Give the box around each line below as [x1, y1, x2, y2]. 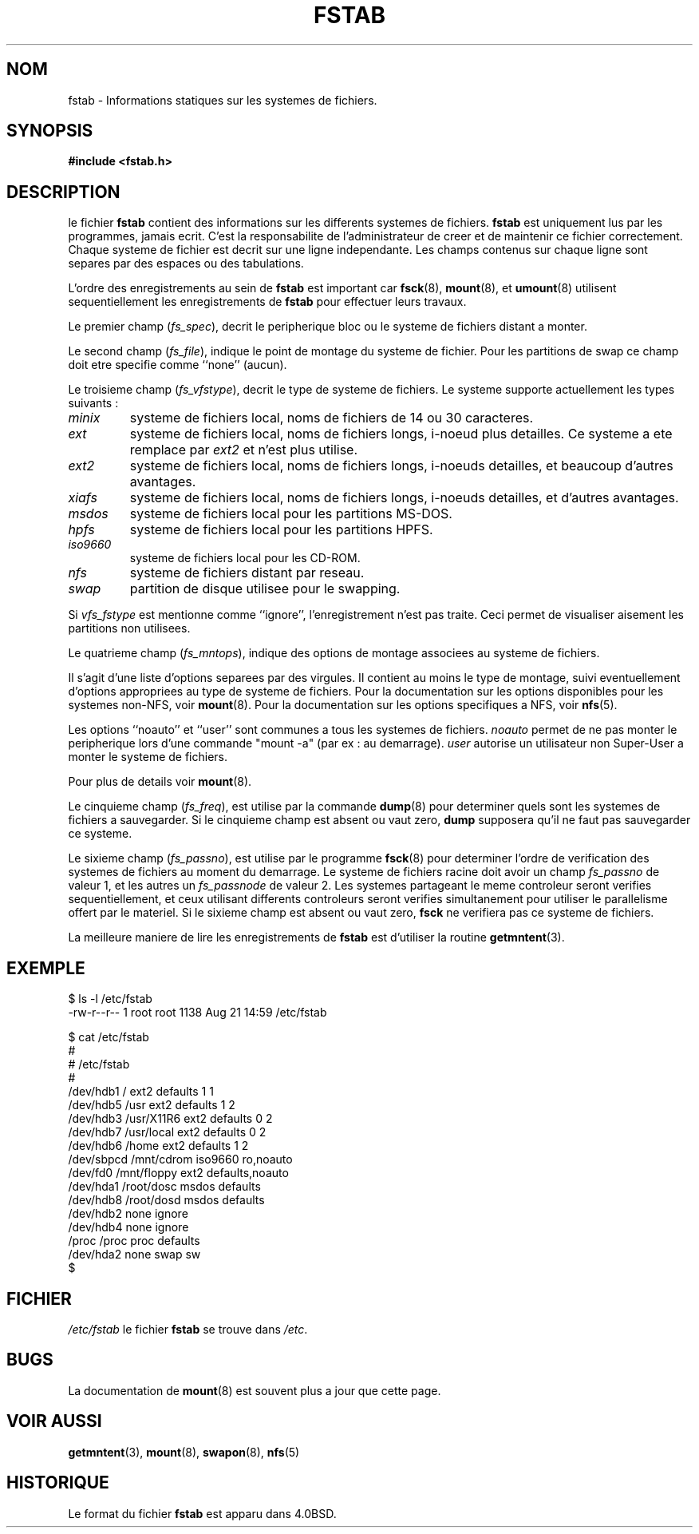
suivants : [68, 396, 119, 410]
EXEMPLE [6, 957, 85, 978]
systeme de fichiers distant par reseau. [129, 565, 365, 581]
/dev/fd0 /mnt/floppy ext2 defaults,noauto [68, 1166, 289, 1180]
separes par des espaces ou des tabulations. [68, 256, 304, 271]
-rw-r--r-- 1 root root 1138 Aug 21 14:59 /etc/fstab [68, 1005, 327, 1020]
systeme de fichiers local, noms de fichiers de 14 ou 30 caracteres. [129, 410, 534, 426]
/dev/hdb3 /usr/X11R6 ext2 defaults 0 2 [68, 1112, 273, 1126]
